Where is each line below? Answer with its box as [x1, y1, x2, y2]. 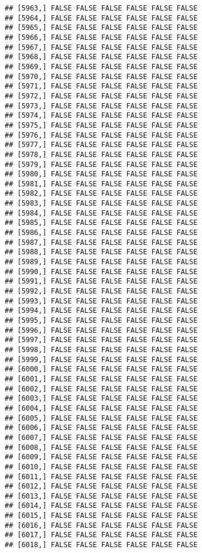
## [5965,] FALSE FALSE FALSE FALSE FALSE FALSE [5, 23, 198, 32]
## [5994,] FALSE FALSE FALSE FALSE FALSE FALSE [5, 306, 198, 315]
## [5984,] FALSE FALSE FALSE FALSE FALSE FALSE [5, 209, 198, 217]
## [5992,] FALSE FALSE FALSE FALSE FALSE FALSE [5, 287, 198, 296]
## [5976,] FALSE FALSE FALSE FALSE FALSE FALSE [5, 131, 198, 139]
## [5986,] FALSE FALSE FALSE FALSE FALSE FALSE [5, 228, 198, 237]
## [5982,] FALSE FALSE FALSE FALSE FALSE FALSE [5, 189, 198, 198]
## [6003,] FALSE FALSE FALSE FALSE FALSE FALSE [5, 394, 198, 403]
